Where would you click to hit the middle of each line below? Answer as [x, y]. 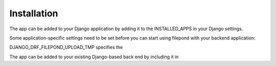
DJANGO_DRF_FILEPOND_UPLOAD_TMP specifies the [66, 47]
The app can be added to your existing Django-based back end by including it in [94, 57]
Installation [34, 13]
